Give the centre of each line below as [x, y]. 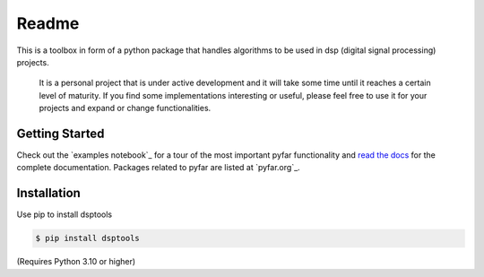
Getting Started [60, 133]
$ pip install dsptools [88, 238]
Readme [48, 23]
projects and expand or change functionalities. [125, 108]
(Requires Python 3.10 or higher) [76, 262]
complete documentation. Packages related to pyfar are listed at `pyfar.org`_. [158, 168]
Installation [48, 193]
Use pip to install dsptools [64, 214]
